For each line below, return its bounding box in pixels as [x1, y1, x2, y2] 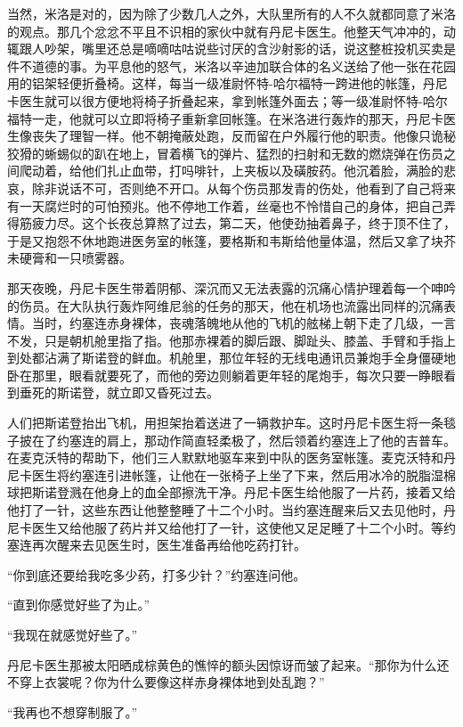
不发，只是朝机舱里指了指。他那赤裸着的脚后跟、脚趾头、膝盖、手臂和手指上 [7, 331, 456, 349]
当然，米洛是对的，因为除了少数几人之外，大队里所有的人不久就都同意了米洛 [7, 4, 456, 22]
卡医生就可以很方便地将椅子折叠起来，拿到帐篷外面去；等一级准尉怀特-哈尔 [7, 91, 448, 110]
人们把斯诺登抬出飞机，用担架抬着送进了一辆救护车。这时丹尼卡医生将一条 [7, 413, 443, 432]
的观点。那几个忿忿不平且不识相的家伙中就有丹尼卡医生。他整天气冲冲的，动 [7, 21, 456, 40]
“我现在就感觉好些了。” [7, 625, 138, 643]
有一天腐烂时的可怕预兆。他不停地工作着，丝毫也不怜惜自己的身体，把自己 [7, 196, 443, 215]
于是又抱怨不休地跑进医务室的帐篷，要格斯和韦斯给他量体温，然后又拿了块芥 [7, 231, 456, 249]
